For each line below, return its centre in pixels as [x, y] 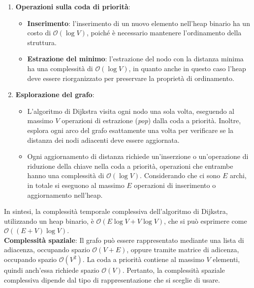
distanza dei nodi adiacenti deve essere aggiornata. [103, 140]
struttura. [42, 42]
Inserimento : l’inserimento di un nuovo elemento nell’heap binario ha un [139, 23]
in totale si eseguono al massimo [76, 185]
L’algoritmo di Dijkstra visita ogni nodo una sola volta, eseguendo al [131, 111]
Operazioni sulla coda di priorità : [73, 6]
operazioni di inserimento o [175, 185]
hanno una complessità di [66, 175]
